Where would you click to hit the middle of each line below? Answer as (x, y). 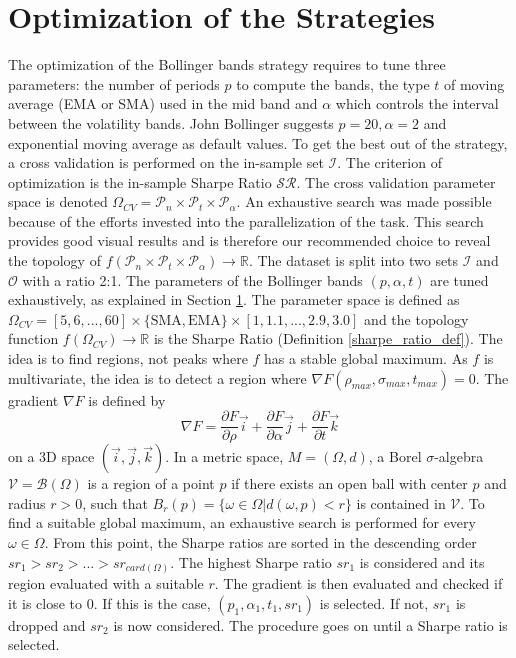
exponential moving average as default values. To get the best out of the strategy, (258, 142)
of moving (474, 83)
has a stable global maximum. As (366, 358)
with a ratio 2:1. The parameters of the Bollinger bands (192, 279)
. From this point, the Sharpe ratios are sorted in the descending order (260, 542)
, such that (115, 502)
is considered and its (422, 561)
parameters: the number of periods (114, 83)
